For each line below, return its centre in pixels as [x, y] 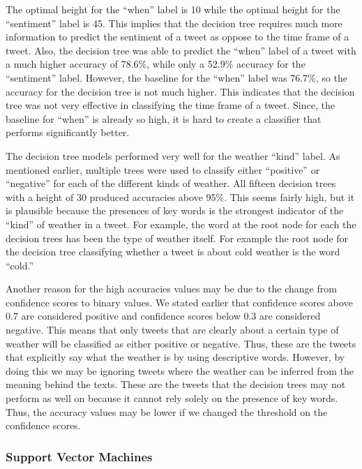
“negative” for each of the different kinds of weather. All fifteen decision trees [171, 183]
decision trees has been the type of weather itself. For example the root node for [177, 238]
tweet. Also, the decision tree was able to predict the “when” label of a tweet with [181, 50]
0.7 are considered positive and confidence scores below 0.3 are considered [163, 316]
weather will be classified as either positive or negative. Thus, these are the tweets [181, 343]
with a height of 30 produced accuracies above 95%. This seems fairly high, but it [180, 196]
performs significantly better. [68, 132]
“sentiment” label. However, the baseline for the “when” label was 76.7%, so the [176, 77]
